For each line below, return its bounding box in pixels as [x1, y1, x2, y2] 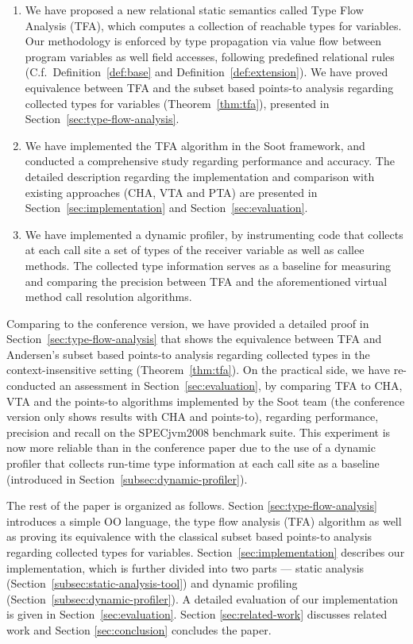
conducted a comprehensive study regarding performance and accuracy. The [25, 152, 395, 169]
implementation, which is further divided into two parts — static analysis [6, 559, 365, 576]
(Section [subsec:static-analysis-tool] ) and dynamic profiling [6, 575, 298, 592]
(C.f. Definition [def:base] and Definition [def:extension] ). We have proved [25, 64, 388, 80]
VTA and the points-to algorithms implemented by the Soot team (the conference [6, 392, 405, 409]
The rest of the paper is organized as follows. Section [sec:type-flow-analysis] [6, 497, 377, 514]
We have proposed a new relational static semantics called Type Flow [25, 2, 364, 17]
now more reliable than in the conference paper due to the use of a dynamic [6, 439, 376, 456]
